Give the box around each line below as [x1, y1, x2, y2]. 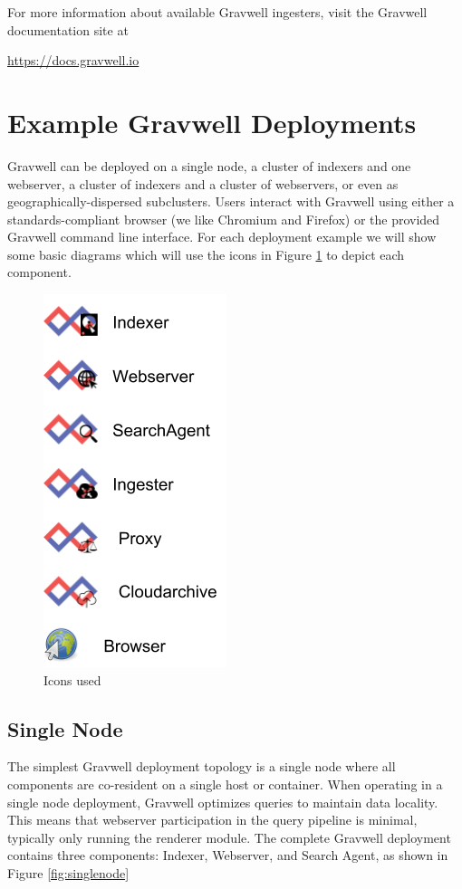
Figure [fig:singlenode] [7, 864, 130, 883]
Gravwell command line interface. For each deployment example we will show [7, 227, 437, 246]
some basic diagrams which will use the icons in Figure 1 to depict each [7, 244, 405, 263]
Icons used [43, 670, 101, 689]
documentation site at [7, 20, 129, 39]
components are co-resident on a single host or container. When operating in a [7, 775, 443, 794]
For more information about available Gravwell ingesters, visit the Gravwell [7, 3, 428, 21]
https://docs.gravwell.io [7, 51, 140, 70]
